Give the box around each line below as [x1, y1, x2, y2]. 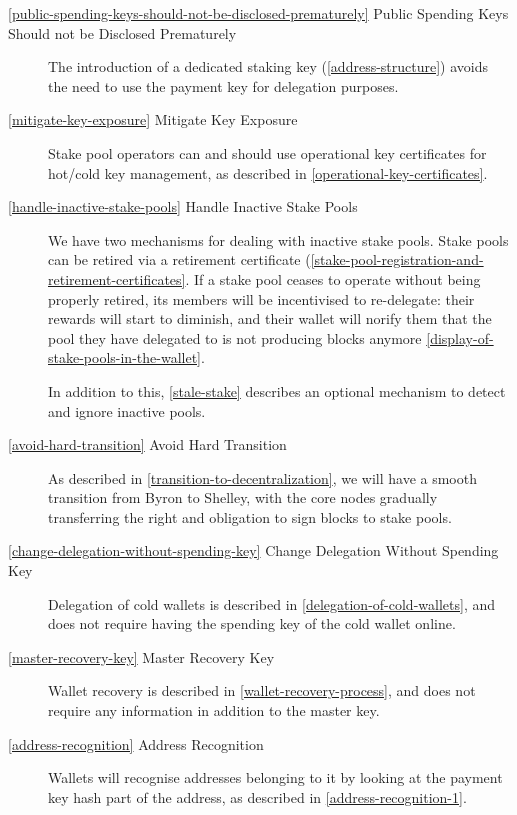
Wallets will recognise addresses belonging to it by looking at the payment [48, 767, 503, 788]
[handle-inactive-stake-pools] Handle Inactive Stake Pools [8, 196, 358, 217]
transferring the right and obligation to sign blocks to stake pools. [48, 506, 452, 527]
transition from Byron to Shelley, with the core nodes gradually [48, 487, 438, 508]
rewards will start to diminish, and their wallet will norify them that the [48, 308, 492, 329]
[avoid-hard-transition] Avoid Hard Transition [8, 434, 287, 455]
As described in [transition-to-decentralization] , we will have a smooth [48, 467, 477, 488]
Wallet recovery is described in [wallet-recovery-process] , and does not [48, 680, 476, 701]
